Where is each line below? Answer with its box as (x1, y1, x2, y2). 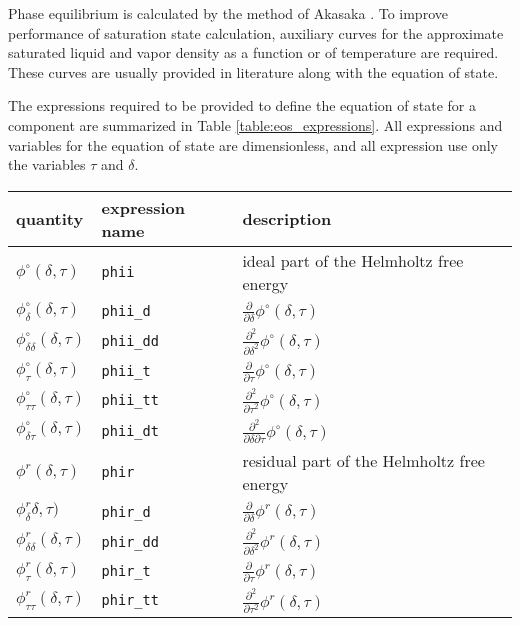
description (242, 207, 332, 231)
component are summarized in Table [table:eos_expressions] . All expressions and (8, 114, 503, 135)
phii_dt (101, 422, 159, 439)
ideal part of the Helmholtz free (242, 248, 464, 272)
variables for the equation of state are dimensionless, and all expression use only (8, 134, 498, 155)
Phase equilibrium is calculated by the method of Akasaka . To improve (8, 3, 448, 23)
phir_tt (101, 592, 159, 609)
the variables (8, 154, 86, 175)
